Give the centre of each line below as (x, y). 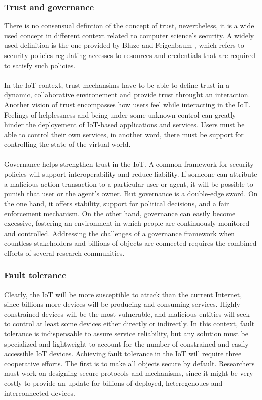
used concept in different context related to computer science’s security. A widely (129, 35)
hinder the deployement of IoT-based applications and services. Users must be (124, 124)
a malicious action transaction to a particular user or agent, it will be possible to (129, 183)
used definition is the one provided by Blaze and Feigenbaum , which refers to (124, 45)
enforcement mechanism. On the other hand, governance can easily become (120, 213)
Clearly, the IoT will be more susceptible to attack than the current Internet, (123, 294)
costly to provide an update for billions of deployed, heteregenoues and (113, 383)
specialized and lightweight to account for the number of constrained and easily (126, 343)
